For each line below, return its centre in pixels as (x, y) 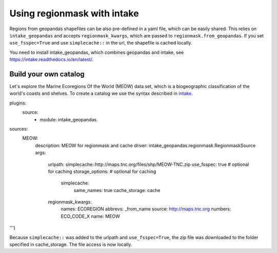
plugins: (18, 103)
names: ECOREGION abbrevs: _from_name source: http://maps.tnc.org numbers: (146, 209)
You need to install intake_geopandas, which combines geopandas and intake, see (97, 52)
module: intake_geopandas (68, 119)
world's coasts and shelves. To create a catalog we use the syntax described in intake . (101, 93)
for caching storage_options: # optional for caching (102, 171)
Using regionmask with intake (74, 13)
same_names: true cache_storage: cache (117, 190)
